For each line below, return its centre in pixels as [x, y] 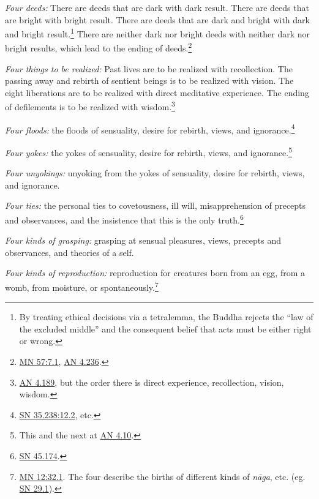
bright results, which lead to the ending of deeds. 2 [99, 47]
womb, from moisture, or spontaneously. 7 [82, 286]
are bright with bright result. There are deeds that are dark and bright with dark [157, 19]
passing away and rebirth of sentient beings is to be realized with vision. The [149, 81]
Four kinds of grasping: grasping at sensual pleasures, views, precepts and [143, 240]
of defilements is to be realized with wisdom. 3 [90, 106]
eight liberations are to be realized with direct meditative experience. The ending [157, 92]
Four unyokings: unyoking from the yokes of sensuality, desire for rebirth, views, [155, 173]
